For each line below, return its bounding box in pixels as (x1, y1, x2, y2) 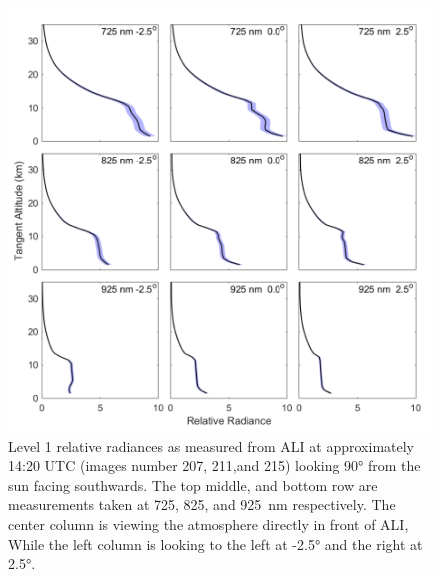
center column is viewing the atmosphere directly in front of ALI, (8, 513, 409, 534)
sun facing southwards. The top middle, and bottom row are (8, 474, 378, 495)
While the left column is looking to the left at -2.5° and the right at (8, 533, 423, 554)
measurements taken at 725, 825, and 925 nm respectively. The (8, 494, 396, 515)
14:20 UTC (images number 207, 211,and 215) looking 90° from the (8, 455, 421, 476)
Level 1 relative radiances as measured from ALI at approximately (8, 435, 414, 456)
